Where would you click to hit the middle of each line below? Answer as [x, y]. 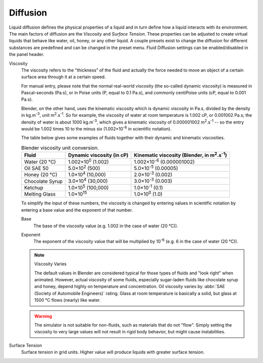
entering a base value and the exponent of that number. [77, 210]
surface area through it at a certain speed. [64, 77]
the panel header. [27, 54]
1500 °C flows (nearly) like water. [67, 300]
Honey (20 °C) [41, 175]
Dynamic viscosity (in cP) [98, 155]
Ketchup [34, 187]
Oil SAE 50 [36, 168]
